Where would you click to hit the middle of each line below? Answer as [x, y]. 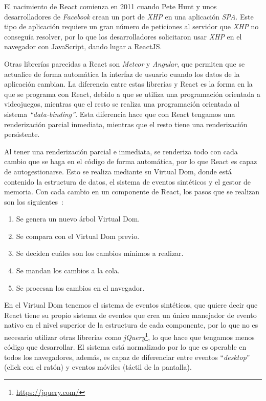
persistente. [22, 134]
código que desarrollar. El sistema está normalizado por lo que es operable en [125, 347]
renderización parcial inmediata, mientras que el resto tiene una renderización [126, 124]
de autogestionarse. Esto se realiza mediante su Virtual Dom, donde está [118, 171]
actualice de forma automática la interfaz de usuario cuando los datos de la [122, 74]
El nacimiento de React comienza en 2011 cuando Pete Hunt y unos [110, 6]
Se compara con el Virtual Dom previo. [78, 236]
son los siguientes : [34, 201]
